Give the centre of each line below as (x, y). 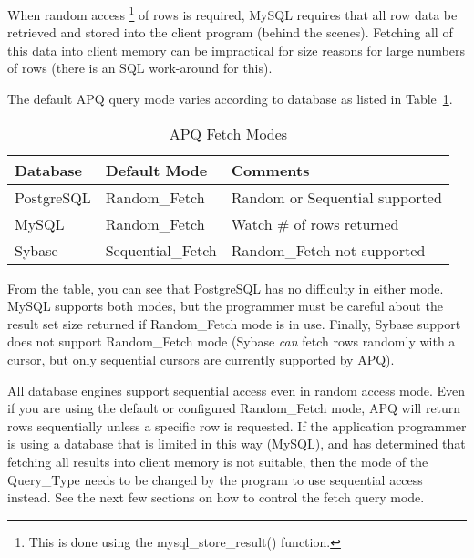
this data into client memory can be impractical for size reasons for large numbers (236, 50)
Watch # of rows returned (315, 223)
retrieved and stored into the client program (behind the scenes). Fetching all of (230, 32)
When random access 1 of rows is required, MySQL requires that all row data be (232, 13)
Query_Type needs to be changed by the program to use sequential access (215, 479)
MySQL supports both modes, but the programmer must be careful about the (225, 306)
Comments (270, 170)
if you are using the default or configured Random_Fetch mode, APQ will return (234, 408)
